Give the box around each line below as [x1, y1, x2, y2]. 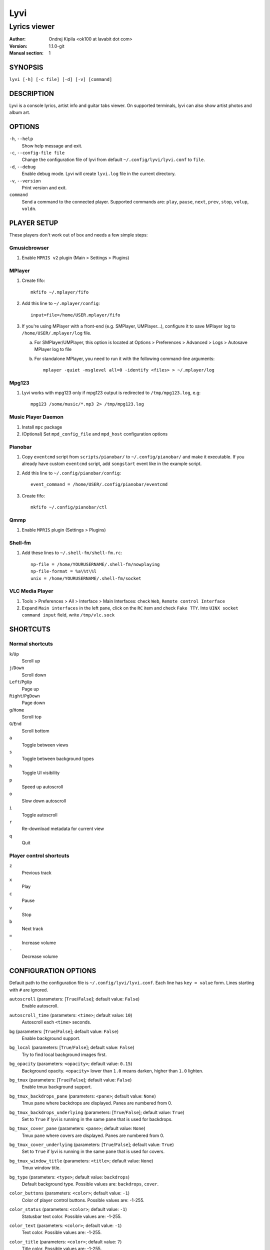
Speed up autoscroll [21, 784, 63, 789]
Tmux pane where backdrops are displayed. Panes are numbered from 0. [21, 1100, 172, 1106]
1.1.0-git [48, 43, 64, 49]
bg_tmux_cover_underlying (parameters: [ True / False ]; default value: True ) [9, 1141, 174, 1147]
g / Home [9, 706, 24, 712]
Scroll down [21, 671, 46, 677]
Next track [21, 925, 43, 931]
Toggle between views [21, 741, 68, 747]
